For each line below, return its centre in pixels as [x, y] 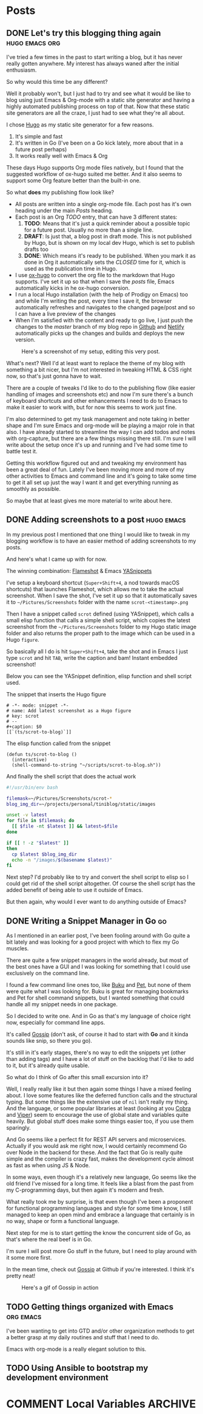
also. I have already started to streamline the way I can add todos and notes [101, 432]
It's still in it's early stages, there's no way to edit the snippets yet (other [96, 1052]
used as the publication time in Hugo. [71, 269]
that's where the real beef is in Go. [49, 1240]
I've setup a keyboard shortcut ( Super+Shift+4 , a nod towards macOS [93, 582]
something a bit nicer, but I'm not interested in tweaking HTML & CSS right [99, 369]
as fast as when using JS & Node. [48, 1165]
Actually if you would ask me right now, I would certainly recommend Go [97, 1146]
